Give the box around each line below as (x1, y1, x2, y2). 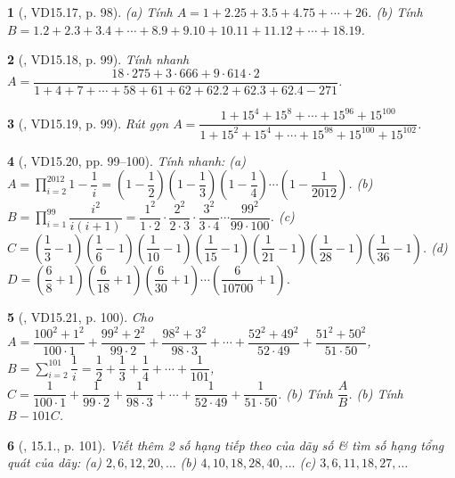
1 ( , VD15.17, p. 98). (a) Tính (7, 3, 173, 21)
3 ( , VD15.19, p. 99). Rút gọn (7, 113, 169, 132)
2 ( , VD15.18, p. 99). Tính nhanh (7, 50, 190, 69)
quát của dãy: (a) (7, 453, 102, 472)
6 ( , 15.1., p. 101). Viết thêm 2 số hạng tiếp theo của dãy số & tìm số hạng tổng (7, 435, 444, 454)
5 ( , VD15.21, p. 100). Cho (7, 307, 154, 326)
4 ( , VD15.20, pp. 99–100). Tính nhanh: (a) (7, 151, 246, 169)
